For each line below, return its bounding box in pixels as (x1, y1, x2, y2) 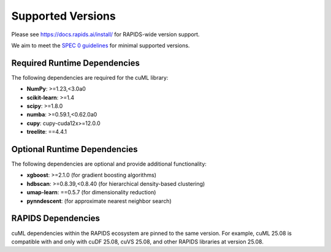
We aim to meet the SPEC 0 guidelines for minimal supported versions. (11, 42, 190, 49)
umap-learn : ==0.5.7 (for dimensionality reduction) (26, 189, 156, 196)
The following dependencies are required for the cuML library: (11, 74, 169, 81)
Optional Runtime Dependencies (11, 144, 138, 155)
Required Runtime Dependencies (11, 58, 140, 68)
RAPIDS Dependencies (11, 213, 101, 224)
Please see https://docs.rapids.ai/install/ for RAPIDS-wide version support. (11, 31, 200, 38)
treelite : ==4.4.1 (26, 128, 67, 136)
